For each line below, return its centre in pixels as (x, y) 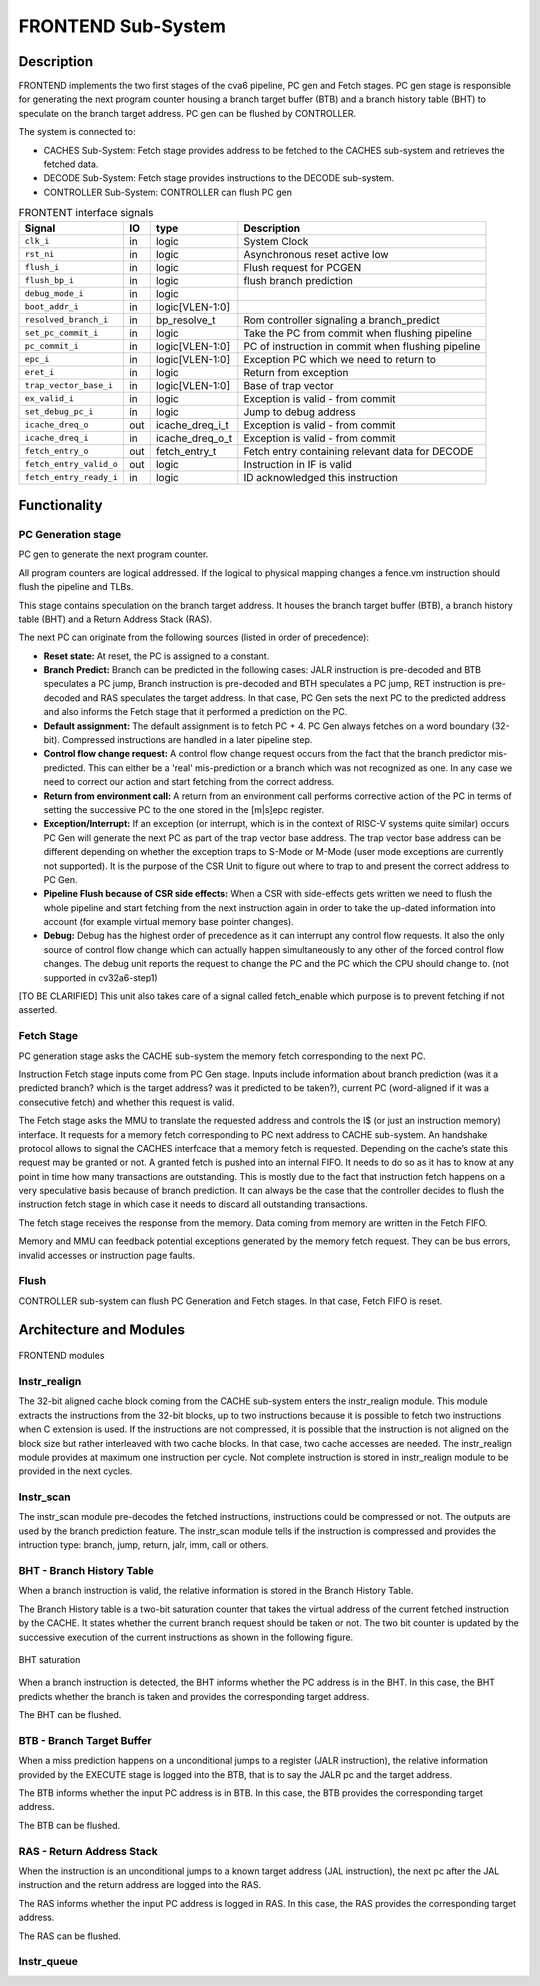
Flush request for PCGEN (302, 267)
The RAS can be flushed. (70, 1936)
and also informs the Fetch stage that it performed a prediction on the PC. (195, 712)
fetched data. (71, 164)
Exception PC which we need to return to (340, 359)
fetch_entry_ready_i (71, 477)
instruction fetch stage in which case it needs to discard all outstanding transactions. (193, 1204)
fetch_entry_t (186, 451)
